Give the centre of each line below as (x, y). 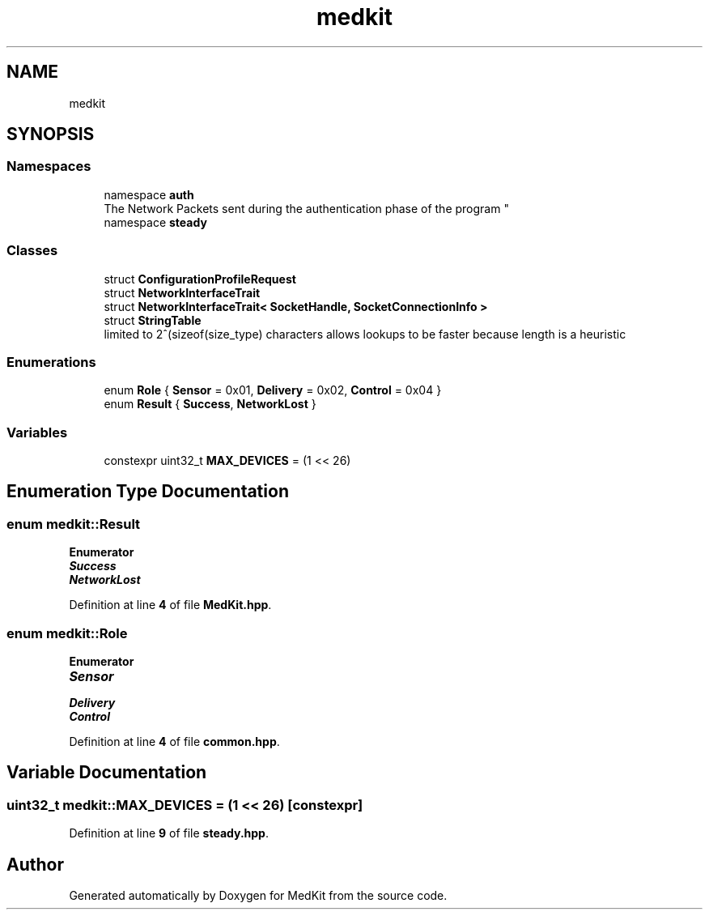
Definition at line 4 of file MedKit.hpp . (170, 605)
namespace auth (149, 194)
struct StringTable (153, 320)
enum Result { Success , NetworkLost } (210, 404)
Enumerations (51, 362)
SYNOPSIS (51, 134)
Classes (32, 251)
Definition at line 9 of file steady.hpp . (169, 833)
